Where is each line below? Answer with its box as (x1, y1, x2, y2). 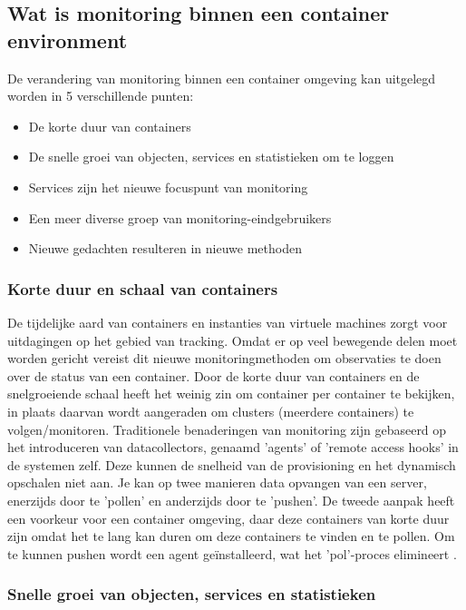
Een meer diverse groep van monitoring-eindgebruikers (28, 208, 332, 227)
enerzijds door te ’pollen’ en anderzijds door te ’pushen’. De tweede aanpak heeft (7, 490, 455, 509)
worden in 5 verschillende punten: (7, 86, 194, 105)
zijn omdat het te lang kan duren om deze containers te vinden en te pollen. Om (7, 526, 455, 546)
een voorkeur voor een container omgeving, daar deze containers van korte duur (7, 508, 450, 527)
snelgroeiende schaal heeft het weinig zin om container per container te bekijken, (7, 384, 455, 403)
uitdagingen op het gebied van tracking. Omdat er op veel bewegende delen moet (7, 330, 458, 349)
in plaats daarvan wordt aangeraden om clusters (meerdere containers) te (7, 401, 414, 420)
